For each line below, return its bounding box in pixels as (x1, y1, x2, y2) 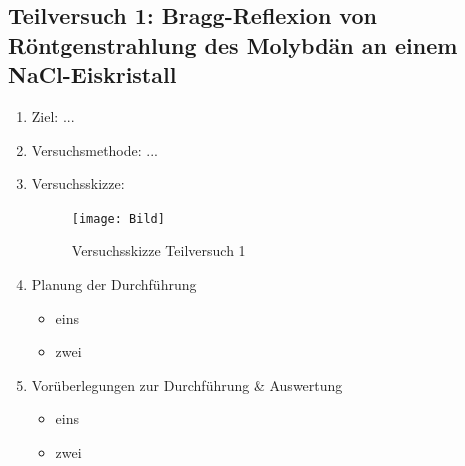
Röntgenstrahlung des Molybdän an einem (8, 29, 458, 60)
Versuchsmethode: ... (31, 139, 158, 160)
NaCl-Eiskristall (8, 59, 177, 90)
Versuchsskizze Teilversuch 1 (71, 240, 246, 261)
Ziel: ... (31, 105, 75, 126)
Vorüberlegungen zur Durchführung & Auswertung (31, 374, 343, 395)
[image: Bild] (71, 211, 165, 226)
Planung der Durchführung (31, 274, 197, 295)
